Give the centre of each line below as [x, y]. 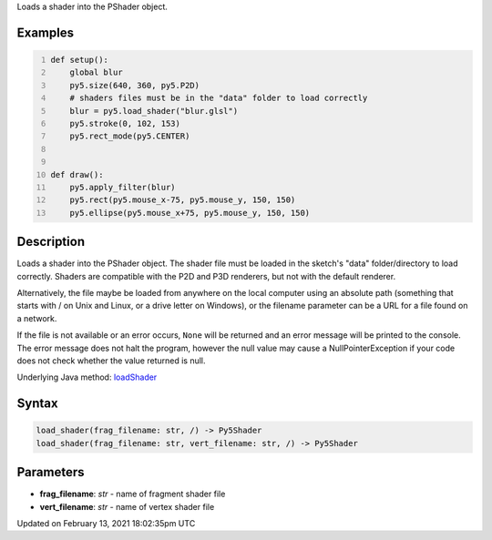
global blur [96, 72]
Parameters [51, 472]
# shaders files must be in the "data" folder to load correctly [219, 98]
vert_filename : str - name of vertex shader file [127, 506]
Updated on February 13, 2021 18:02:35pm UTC [106, 523]
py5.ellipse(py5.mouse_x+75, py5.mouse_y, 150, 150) [190, 213]
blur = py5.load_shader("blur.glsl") [154, 111]
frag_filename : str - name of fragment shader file [133, 494]
